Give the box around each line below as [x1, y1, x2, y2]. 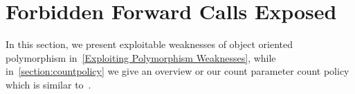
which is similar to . [6, 77, 91, 91]
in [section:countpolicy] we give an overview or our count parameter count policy [6, 64, 349, 78]
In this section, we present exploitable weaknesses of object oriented [6, 37, 293, 51]
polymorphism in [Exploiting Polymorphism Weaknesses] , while [6, 50, 276, 64]
